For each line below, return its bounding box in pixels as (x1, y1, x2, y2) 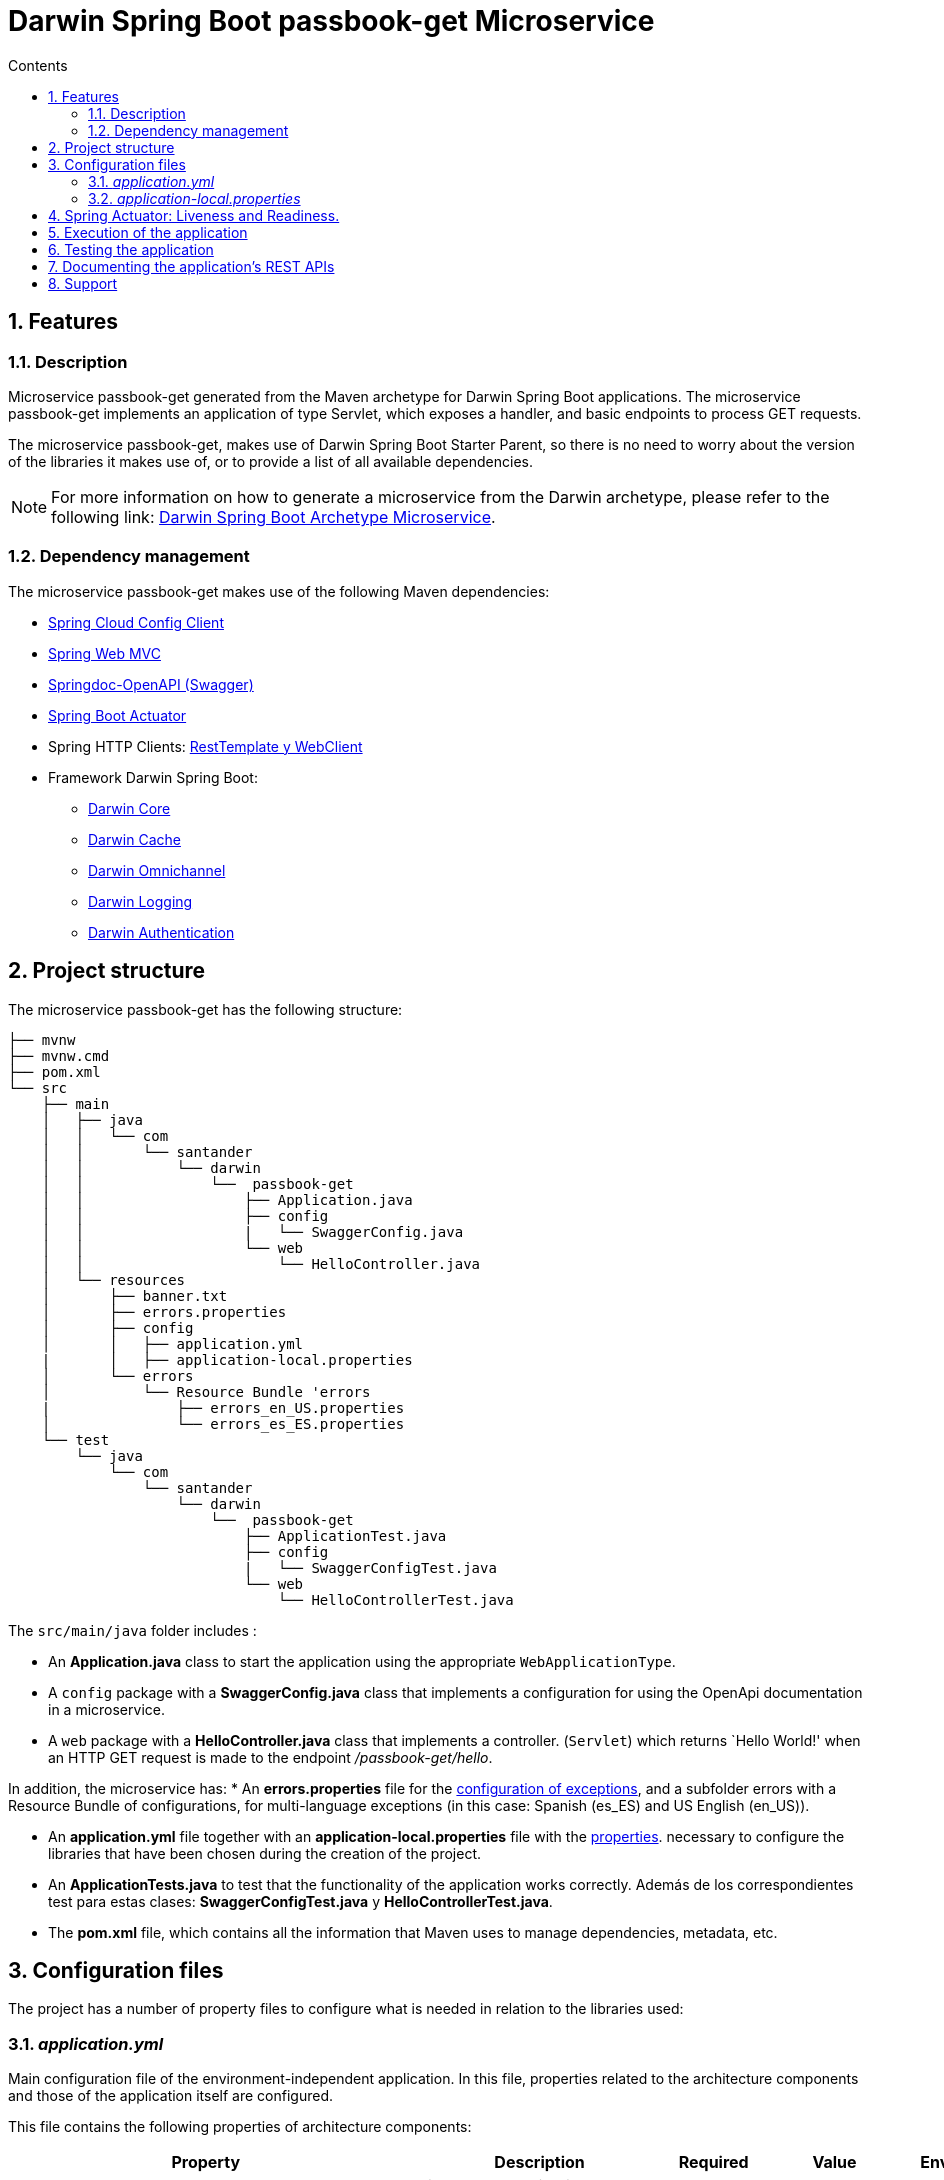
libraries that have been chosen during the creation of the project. (48, 1844, 481, 1862)
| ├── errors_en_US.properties (41, 1399, 405, 1416)
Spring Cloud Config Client (48, 613, 224, 631)
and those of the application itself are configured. (8, 2087, 334, 2105)
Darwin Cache (88, 830, 181, 848)
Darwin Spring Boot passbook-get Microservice (8, 4, 655, 38)
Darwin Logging (88, 892, 193, 910)
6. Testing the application (48, 240, 214, 258)
